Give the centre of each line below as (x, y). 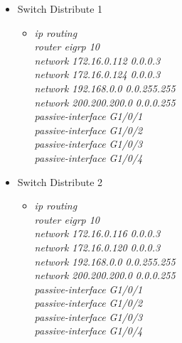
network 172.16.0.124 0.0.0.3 (97, 74)
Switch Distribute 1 (60, 9)
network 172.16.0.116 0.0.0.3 (97, 233)
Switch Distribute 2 (60, 181)
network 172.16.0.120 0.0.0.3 (97, 247)
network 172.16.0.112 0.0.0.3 (97, 60)
